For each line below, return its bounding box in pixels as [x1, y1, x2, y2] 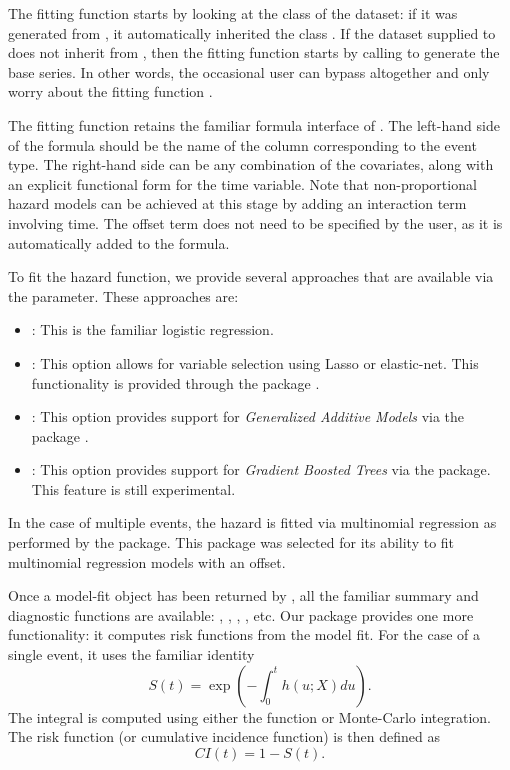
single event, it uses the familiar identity [8, 644, 255, 665]
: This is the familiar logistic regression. [31, 319, 274, 340]
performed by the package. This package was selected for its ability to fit [8, 532, 455, 553]
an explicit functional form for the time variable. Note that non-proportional [8, 173, 477, 194]
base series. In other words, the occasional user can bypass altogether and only [8, 61, 490, 82]
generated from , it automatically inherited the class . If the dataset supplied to [8, 22, 496, 43]
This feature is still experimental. [31, 478, 236, 499]
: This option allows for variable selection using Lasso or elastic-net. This [31, 352, 479, 373]
